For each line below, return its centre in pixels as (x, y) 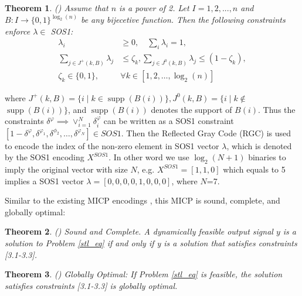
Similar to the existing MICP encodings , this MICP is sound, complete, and (142, 200)
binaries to (267, 157)
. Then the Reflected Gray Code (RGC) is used (206, 132)
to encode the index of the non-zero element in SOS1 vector (112, 145)
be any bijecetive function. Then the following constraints (183, 20)
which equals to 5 (254, 169)
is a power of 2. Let (154, 8)
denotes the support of (191, 109)
